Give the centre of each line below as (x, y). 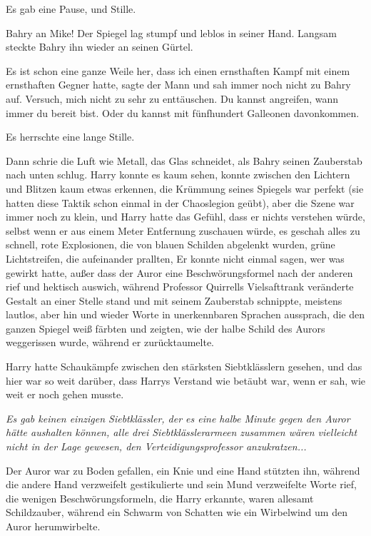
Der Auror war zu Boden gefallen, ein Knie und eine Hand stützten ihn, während (183, 470)
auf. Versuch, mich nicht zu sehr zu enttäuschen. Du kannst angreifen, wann (172, 98)
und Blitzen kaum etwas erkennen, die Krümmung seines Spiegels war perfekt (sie (185, 188)
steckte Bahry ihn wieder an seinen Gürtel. (100, 47)
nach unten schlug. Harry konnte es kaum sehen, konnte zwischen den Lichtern (178, 175)
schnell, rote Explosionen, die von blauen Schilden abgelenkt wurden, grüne (171, 244)
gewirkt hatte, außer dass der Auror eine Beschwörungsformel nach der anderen (179, 272)
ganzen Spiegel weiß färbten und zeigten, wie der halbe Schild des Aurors (166, 328)
